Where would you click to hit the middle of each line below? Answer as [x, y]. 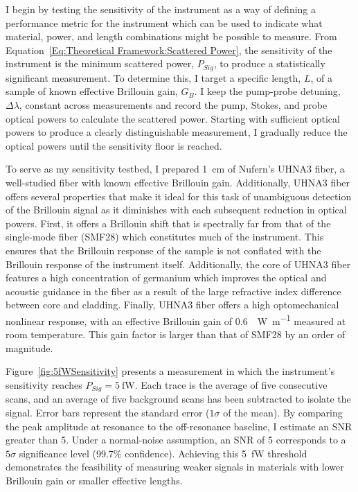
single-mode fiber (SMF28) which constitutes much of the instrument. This [165, 237]
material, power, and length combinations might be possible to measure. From [171, 36]
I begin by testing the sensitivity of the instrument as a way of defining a [161, 9]
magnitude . [29, 348]
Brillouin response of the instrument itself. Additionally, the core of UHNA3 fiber [178, 264]
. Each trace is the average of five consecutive [231, 384]
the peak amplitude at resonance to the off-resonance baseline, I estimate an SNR [179, 426]
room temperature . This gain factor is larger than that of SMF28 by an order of [176, 334]
